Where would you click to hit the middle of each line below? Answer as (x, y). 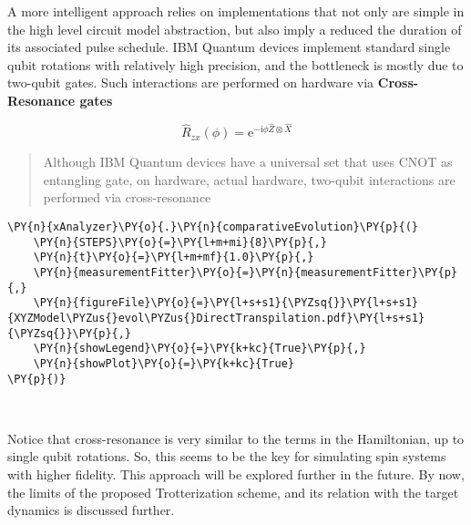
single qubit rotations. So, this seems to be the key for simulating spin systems (227, 456)
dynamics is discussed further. (91, 510)
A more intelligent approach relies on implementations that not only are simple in (236, 11)
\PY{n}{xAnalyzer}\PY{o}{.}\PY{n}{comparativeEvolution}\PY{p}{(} (213, 226)
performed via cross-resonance (127, 197)
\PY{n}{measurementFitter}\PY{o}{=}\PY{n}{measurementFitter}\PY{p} (245, 272)
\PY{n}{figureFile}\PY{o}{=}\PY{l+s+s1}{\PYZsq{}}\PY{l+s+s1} (226, 303)
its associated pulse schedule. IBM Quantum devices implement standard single (229, 47)
